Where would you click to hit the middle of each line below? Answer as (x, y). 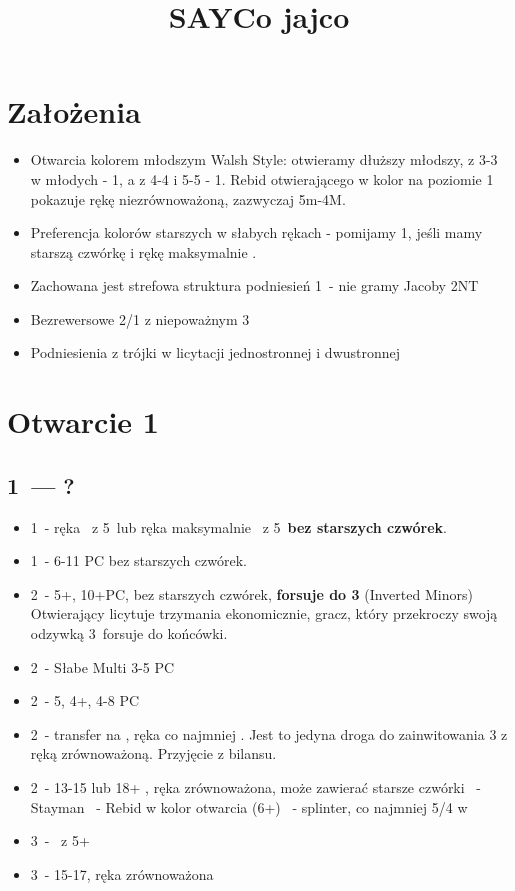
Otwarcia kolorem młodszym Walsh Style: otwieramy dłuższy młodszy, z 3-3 (264, 159)
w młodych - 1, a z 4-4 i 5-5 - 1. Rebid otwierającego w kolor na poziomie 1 (262, 178)
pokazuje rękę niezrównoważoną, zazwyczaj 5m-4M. (188, 198)
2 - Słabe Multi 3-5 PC (102, 666)
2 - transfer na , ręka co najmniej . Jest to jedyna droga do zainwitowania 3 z (269, 733)
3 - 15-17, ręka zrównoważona (122, 873)
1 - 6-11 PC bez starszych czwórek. (138, 560)
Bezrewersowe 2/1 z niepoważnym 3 (140, 318)
